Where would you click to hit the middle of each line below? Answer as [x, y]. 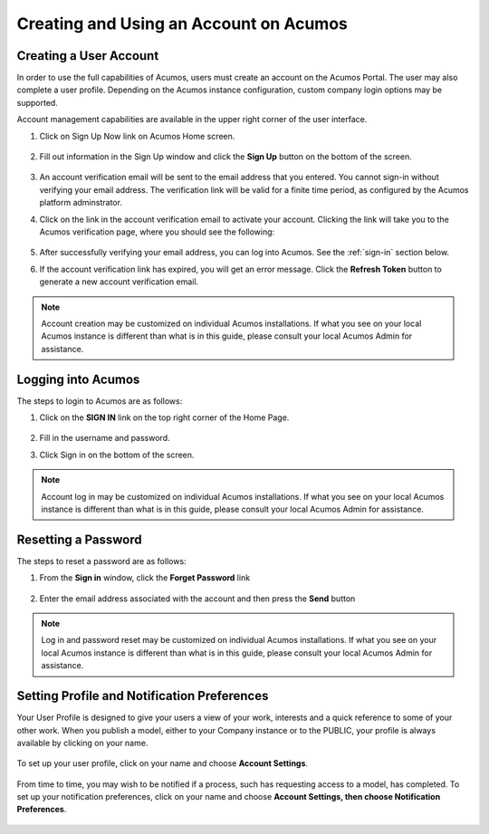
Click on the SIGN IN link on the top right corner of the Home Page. [164, 417]
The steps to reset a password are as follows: [101, 561]
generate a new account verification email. [119, 282]
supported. [37, 102]
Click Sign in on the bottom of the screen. [117, 455]
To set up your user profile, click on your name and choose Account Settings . [162, 763]
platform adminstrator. [81, 203]
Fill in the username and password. [105, 438]
